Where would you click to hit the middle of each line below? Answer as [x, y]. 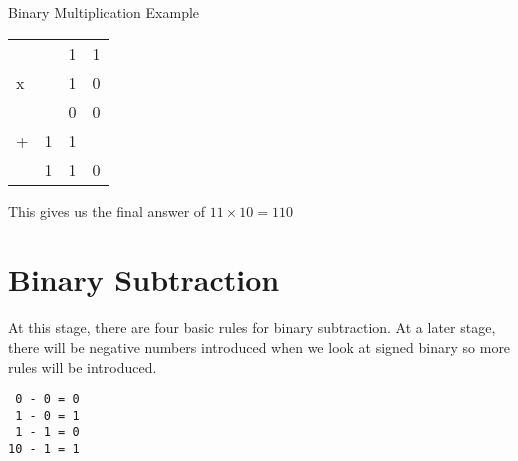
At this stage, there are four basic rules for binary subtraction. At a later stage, [252, 327]
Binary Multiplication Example [104, 12]
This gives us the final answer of [107, 210]
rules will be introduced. [82, 366]
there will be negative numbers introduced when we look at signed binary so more [259, 346]
